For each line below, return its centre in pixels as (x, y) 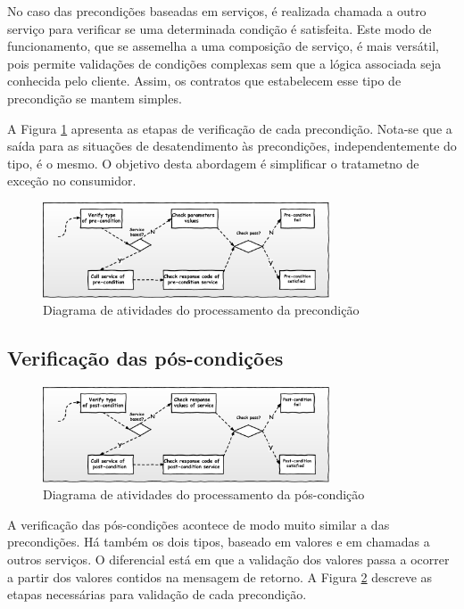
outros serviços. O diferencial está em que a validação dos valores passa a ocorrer (228, 560)
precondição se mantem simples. (95, 98)
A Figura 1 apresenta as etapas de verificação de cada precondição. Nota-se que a (230, 128)
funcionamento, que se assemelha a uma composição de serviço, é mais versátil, (223, 46)
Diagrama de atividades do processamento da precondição (201, 310)
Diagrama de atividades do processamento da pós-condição (204, 494)
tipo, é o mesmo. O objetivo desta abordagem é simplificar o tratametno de (213, 163)
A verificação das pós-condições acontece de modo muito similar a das (199, 524)
